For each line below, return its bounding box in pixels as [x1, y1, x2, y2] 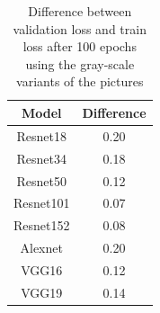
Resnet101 [13, 193, 70, 212]
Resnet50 [16, 171, 67, 190]
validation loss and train [13, 19, 147, 38]
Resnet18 [16, 126, 67, 145]
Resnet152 [13, 216, 70, 235]
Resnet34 [16, 148, 67, 167]
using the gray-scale [25, 54, 135, 73]
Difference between [28, 2, 132, 20]
